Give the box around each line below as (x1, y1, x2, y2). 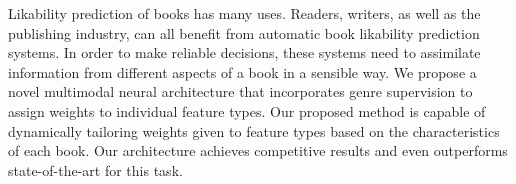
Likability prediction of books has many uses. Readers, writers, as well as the (8, 3, 481, 23)
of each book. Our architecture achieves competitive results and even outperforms (8, 140, 508, 161)
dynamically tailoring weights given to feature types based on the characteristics (8, 120, 500, 141)
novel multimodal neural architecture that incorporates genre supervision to (8, 81, 473, 102)
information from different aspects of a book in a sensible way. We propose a (8, 61, 477, 82)
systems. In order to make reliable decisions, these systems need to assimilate (8, 42, 481, 63)
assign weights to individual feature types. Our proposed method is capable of (8, 100, 486, 121)
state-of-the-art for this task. (8, 159, 183, 180)
